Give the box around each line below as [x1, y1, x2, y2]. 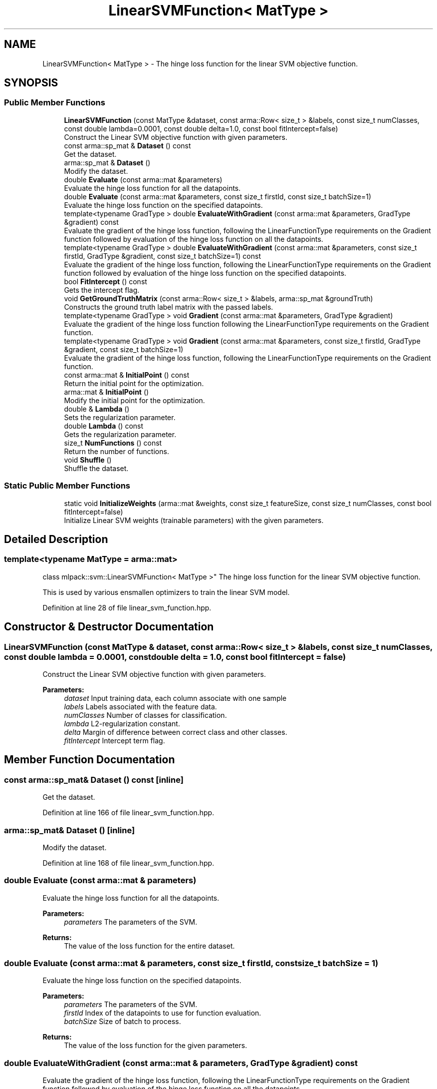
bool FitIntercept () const [64, 277, 147, 286]
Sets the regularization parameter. [64, 413, 176, 422]
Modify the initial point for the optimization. [64, 396, 205, 405]
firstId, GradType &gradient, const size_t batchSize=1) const [64, 251, 261, 260]
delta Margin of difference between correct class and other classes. [64, 728, 287, 736]
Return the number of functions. [64, 447, 169, 456]
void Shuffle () [64, 455, 112, 464]
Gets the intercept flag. [64, 285, 140, 294]
